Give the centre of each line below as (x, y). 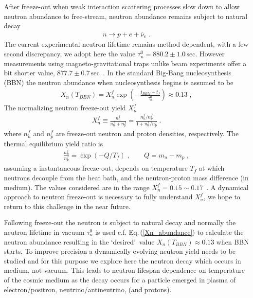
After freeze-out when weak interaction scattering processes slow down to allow (122, 6)
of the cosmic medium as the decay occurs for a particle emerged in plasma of (120, 280)
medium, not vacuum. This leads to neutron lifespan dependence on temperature (125, 270)
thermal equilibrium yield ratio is (54, 143)
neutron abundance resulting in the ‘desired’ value (79, 241)
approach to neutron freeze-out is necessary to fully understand (98, 197)
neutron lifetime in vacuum (44, 232)
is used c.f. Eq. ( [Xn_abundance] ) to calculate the (169, 232)
